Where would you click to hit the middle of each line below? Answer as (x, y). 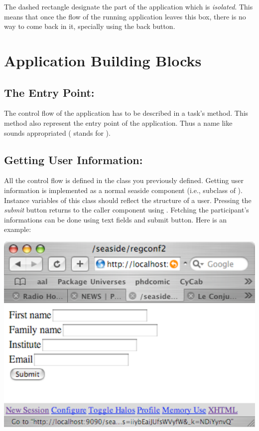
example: (18, 229)
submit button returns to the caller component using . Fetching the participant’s (127, 210)
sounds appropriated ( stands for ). (57, 132)
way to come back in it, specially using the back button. (90, 26)
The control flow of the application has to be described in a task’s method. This (126, 113)
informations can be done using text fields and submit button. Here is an (115, 219)
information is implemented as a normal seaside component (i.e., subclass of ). (123, 190)
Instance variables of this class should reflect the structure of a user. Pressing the (128, 200)
